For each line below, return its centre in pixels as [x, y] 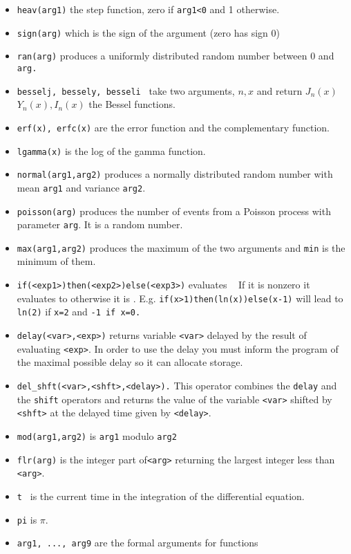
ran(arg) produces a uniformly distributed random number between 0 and [175, 56]
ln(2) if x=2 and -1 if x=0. [79, 312]
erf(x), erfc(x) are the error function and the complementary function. [173, 127]
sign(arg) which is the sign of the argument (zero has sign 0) [148, 32]
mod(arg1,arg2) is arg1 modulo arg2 [97, 435]
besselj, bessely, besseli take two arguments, [126, 90]
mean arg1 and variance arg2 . [81, 187]
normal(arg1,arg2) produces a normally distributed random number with [175, 174]
